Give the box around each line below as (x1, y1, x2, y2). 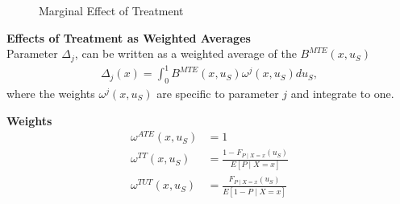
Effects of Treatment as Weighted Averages (6, 29, 251, 46)
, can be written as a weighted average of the (74, 45, 297, 62)
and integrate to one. (290, 84, 394, 101)
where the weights (6, 84, 95, 101)
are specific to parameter (156, 84, 279, 101)
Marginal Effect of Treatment (39, 2, 184, 18)
